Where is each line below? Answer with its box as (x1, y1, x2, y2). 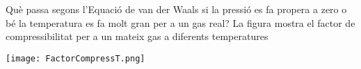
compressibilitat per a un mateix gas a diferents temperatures (6, 29, 268, 43)
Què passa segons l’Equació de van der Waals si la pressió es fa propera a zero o (6, 2, 347, 16)
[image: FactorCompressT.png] (6, 53, 145, 63)
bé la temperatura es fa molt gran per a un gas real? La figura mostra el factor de (6, 15, 355, 30)
